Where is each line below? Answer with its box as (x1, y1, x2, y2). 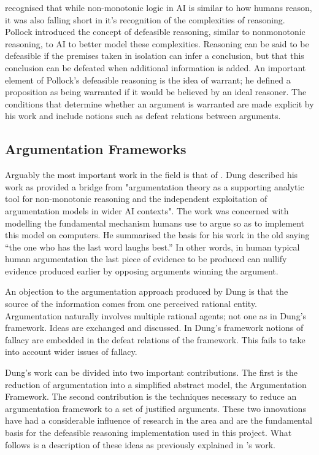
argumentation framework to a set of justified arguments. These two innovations (5, 402, 306, 414)
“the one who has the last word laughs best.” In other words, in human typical (5, 240, 300, 253)
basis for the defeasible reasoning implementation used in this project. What (5, 426, 292, 439)
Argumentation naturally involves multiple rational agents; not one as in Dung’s (5, 309, 307, 322)
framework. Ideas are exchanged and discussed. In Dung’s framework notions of (5, 321, 304, 334)
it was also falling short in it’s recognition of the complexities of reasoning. (5, 13, 285, 26)
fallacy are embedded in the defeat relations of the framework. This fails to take (5, 333, 306, 346)
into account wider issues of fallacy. (5, 345, 137, 358)
